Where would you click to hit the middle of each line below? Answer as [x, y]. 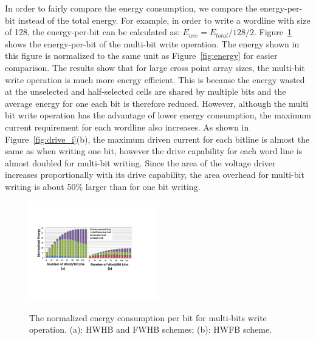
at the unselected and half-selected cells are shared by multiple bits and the [146, 91]
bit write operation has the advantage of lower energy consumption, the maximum [158, 115]
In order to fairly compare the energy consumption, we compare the [131, 8]
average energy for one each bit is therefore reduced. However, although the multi [157, 103]
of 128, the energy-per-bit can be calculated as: [92, 32]
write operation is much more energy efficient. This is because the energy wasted [155, 79]
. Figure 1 [273, 32]
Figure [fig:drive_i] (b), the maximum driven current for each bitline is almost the [157, 139]
